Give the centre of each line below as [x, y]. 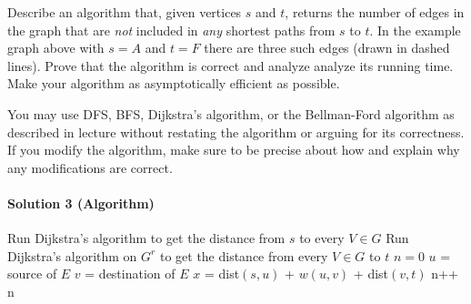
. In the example [415, 30]
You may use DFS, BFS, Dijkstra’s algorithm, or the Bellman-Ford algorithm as [231, 113]
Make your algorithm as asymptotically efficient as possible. [174, 83]
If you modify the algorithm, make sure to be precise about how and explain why [234, 150]
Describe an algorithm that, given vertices [125, 12]
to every [322, 238]
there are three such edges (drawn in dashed [327, 48]
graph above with [56, 48]
